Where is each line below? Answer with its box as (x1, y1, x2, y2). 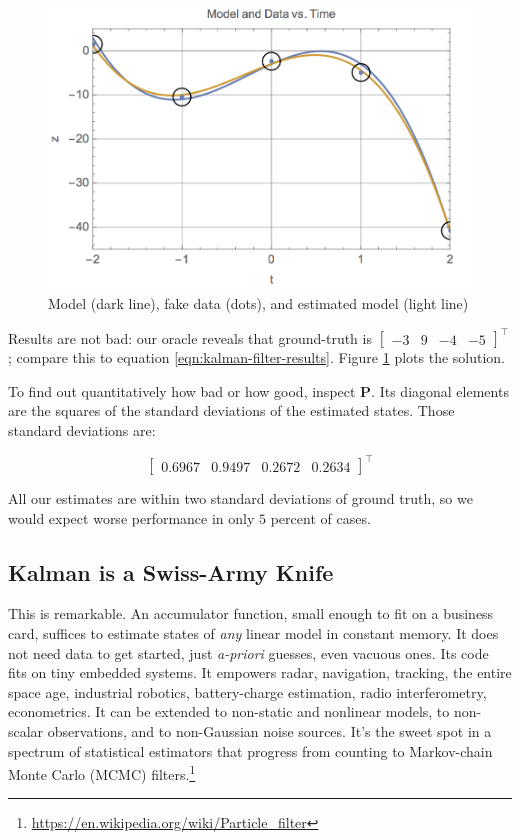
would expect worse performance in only (8, 507, 255, 528)
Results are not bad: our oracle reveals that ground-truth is (8, 327, 372, 348)
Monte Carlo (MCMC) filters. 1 (8, 761, 196, 784)
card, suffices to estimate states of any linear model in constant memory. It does (8, 623, 499, 643)
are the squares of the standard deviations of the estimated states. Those (8, 400, 455, 421)
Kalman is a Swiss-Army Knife (8, 556, 334, 587)
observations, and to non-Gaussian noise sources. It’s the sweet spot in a (47, 720, 492, 741)
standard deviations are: (8, 419, 156, 440)
